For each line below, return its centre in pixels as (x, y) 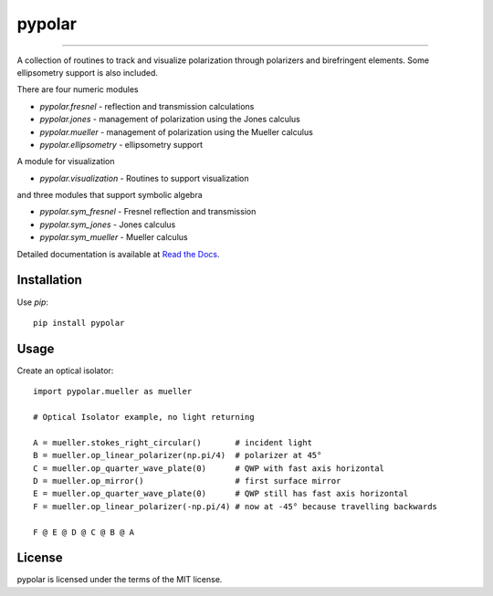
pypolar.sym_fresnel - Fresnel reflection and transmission (148, 212)
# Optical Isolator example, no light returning (144, 417)
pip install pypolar (79, 323)
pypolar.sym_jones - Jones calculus (108, 225)
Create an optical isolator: (65, 371)
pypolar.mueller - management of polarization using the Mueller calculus (177, 131)
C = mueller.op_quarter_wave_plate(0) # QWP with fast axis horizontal (209, 468)
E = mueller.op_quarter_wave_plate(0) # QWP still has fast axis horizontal (221, 494)
